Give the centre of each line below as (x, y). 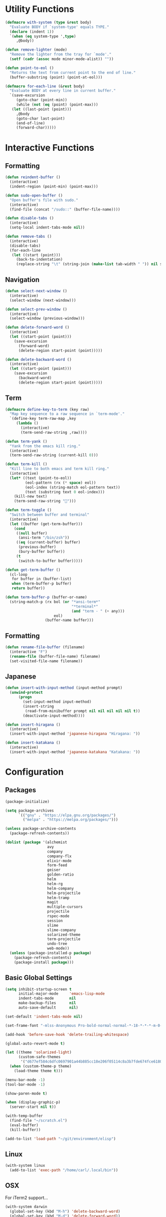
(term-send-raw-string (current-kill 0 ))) (54, 455)
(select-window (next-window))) (43, 300)
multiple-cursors (65, 907)
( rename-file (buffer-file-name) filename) (55, 656)
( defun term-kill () (26, 464)
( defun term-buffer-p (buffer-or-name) (46, 597)
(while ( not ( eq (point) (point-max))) (57, 105)
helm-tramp (58, 898)
